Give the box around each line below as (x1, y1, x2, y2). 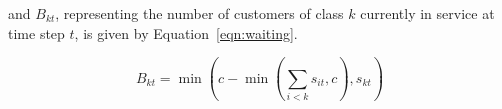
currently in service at (360, 3, 495, 23)
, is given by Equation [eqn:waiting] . (74, 22, 298, 43)
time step (8, 22, 65, 43)
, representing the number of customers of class (55, 3, 344, 23)
